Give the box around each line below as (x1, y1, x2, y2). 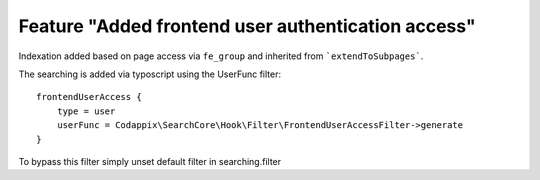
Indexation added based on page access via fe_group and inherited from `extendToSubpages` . (18, 50, 424, 62)
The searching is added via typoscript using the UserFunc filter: (18, 68, 282, 80)
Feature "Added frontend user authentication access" (18, 15, 476, 37)
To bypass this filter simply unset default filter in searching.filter (18, 155, 282, 167)
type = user (56, 105, 116, 117)
